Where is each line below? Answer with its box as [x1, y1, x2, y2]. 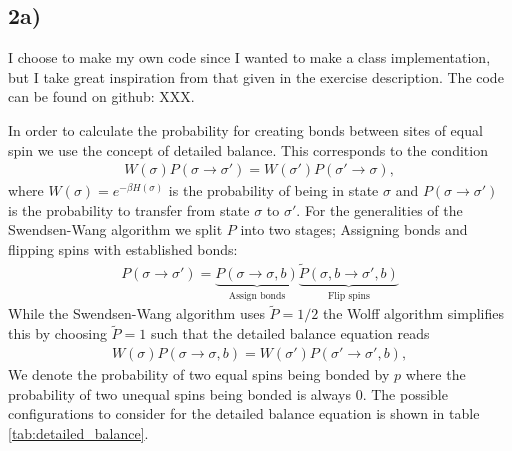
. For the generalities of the [296, 199, 463, 220]
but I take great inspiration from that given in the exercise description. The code [8, 66, 504, 87]
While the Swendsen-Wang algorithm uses [8, 303, 265, 324]
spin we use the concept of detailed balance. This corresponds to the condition [8, 139, 488, 160]
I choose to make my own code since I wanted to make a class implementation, [8, 47, 491, 68]
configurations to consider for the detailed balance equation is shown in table [8, 403, 480, 424]
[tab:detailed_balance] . [8, 422, 149, 443]
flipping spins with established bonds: [8, 238, 238, 259]
